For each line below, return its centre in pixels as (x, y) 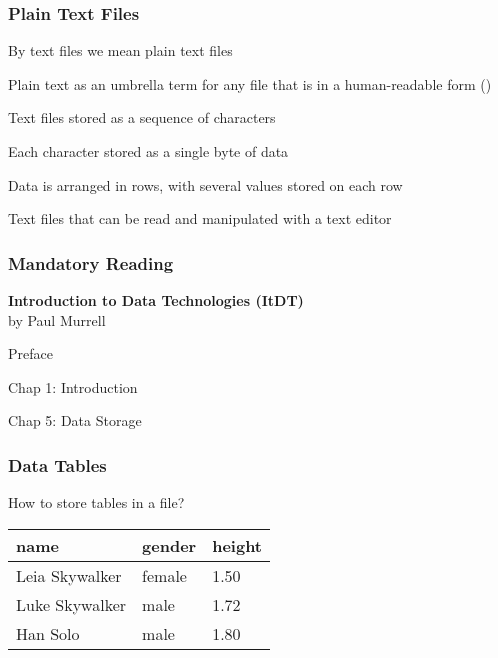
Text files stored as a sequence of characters (142, 117)
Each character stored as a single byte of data (148, 151)
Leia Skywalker (69, 575)
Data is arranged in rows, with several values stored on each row (205, 184)
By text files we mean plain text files (120, 50)
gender (169, 545)
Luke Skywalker (71, 604)
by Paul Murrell (57, 319)
